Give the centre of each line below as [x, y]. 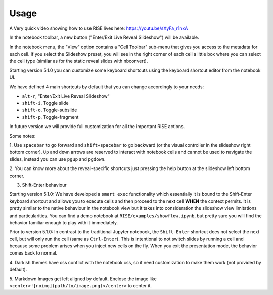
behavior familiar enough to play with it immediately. [64, 222]
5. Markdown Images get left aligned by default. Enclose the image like [83, 279]
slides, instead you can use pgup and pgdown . [57, 159]
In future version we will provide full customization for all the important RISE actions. [97, 127]
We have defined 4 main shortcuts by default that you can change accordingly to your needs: [107, 87]
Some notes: [22, 136]
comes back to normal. [33, 253]
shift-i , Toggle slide [45, 103]
